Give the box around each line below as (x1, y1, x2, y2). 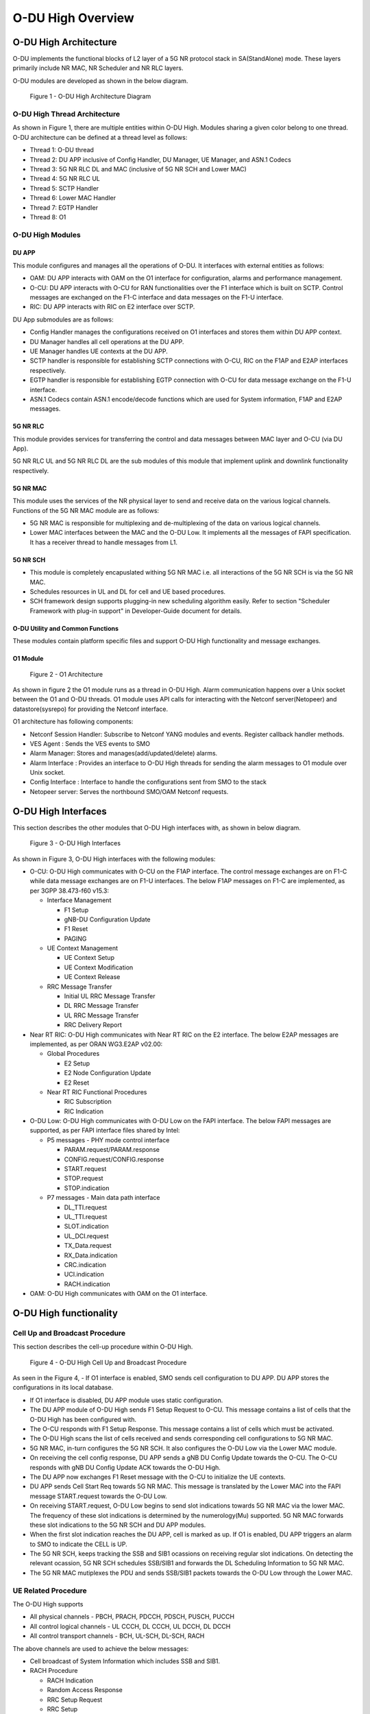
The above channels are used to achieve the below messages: (12, 1644, 189, 1652)
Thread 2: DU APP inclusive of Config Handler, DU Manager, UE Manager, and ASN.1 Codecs (29, 155, 291, 164)
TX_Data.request (64, 1242, 112, 1250)
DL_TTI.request (64, 1203, 108, 1211)
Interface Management (47, 896, 112, 904)
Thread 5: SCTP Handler (29, 184, 99, 192)
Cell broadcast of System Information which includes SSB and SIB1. (29, 1656, 221, 1665)
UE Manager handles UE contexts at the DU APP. (29, 347, 168, 355)
